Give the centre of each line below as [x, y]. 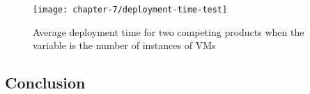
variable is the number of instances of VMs [124, 45]
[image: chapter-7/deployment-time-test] [130, 10]
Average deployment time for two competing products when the [169, 31]
